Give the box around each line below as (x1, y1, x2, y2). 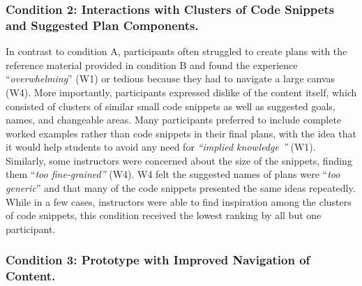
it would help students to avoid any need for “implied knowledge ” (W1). (6, 140, 316, 154)
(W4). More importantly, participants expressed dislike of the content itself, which (6, 84, 357, 99)
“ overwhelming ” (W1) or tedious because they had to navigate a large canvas (6, 71, 335, 86)
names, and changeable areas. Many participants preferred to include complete (6, 112, 342, 127)
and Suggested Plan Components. (6, 16, 199, 33)
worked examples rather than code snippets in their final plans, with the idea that (6, 126, 356, 140)
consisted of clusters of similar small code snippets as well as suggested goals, (6, 98, 335, 113)
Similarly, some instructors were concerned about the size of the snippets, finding (6, 153, 352, 167)
